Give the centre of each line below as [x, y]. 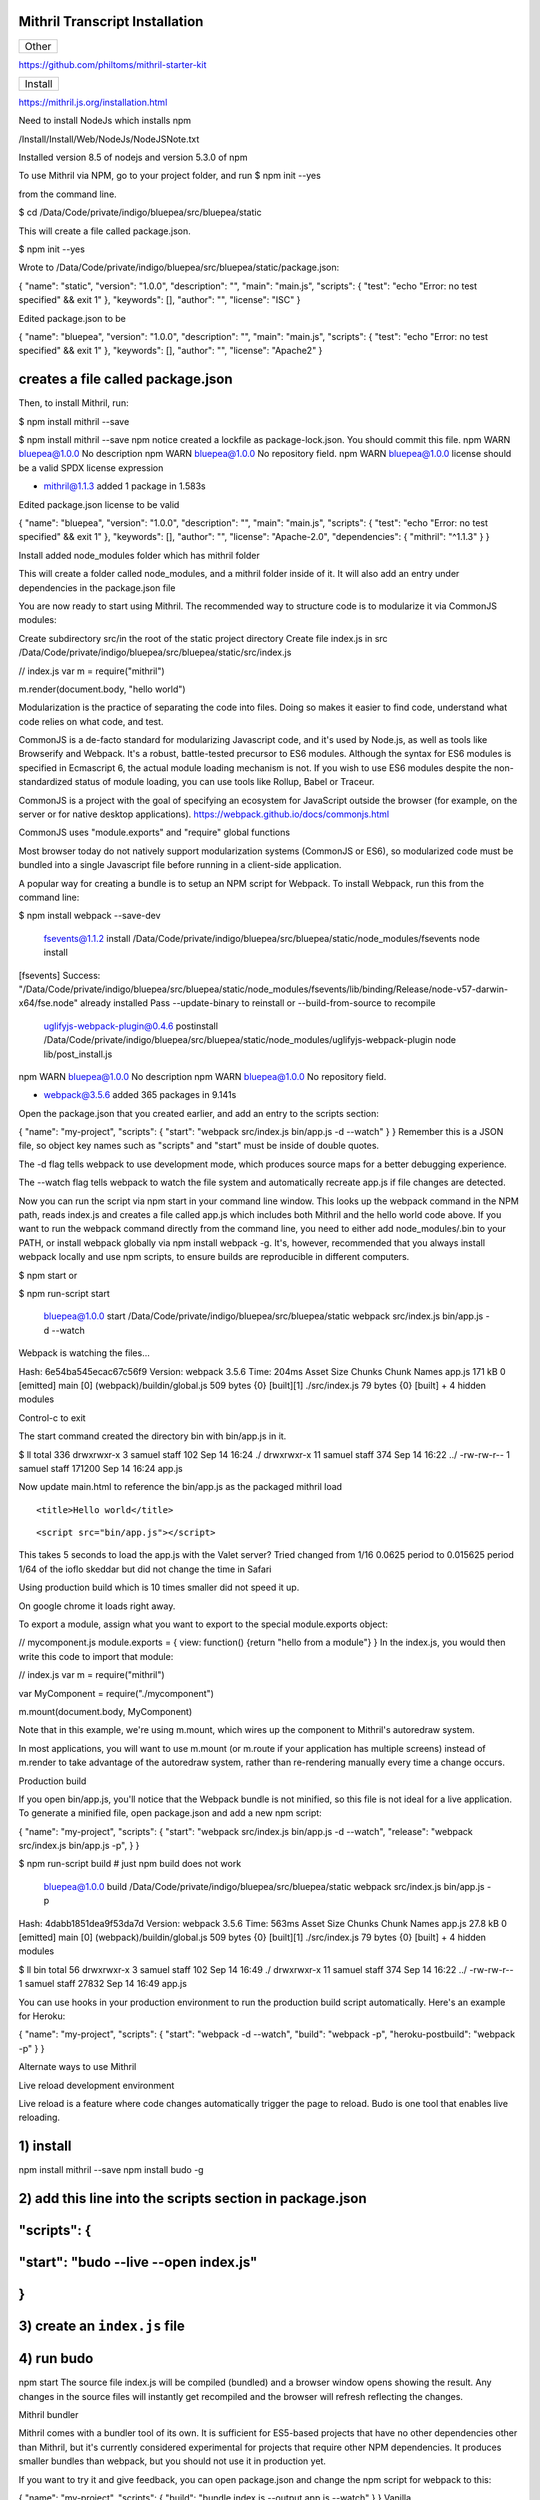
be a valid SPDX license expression [91, 467]
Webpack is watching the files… [84, 1353]
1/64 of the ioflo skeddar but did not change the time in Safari [145, 1569]
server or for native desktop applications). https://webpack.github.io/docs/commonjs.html [204, 814]
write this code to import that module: [96, 1656]
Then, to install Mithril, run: [73, 403]
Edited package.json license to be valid [99, 504]
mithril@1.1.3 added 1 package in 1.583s [124, 486]
